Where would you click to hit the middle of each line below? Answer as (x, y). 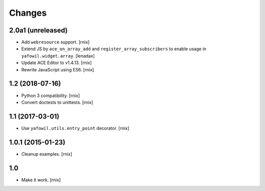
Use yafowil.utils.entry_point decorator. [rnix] (75, 128)
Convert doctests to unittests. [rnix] (57, 102)
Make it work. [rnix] (41, 180)
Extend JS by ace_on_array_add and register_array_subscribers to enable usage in (114, 49)
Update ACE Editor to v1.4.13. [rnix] (56, 63)
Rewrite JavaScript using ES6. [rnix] (58, 69)
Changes (28, 13)
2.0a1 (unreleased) (39, 30)
